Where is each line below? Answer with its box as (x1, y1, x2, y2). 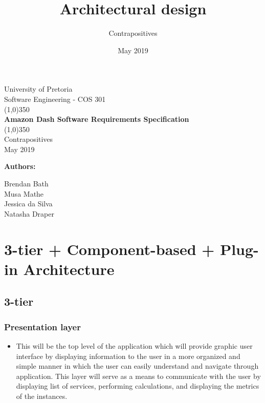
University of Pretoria (4, 83, 73, 94)
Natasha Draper (4, 208, 54, 219)
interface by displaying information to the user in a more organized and (16, 350, 240, 361)
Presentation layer (4, 320, 81, 333)
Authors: (4, 161, 36, 172)
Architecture (23, 258, 115, 279)
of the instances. (16, 390, 68, 401)
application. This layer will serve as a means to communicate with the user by (16, 370, 261, 381)
